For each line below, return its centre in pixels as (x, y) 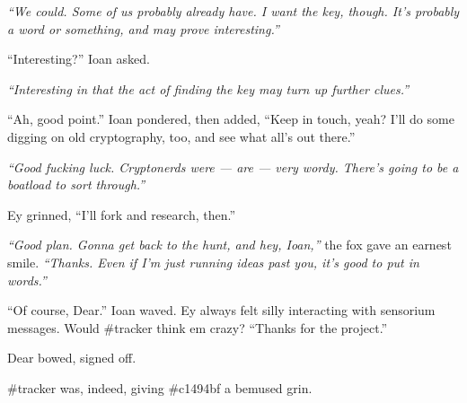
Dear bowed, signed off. (72, 358)
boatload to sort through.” (76, 184)
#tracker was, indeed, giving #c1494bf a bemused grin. (160, 387)
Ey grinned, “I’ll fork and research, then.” (122, 214)
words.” (27, 280)
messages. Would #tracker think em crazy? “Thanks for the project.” (198, 327)
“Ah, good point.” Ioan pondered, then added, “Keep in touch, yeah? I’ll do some (231, 119)
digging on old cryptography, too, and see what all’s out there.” (181, 136)
